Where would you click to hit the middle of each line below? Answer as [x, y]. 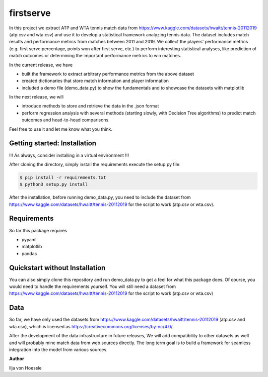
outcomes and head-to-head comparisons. [66, 120]
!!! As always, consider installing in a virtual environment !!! [69, 155]
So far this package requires [38, 230]
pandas [29, 253]
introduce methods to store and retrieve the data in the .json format [90, 106]
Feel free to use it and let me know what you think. [61, 129]
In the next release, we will [36, 97]
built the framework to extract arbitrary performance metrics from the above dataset [108, 74]
